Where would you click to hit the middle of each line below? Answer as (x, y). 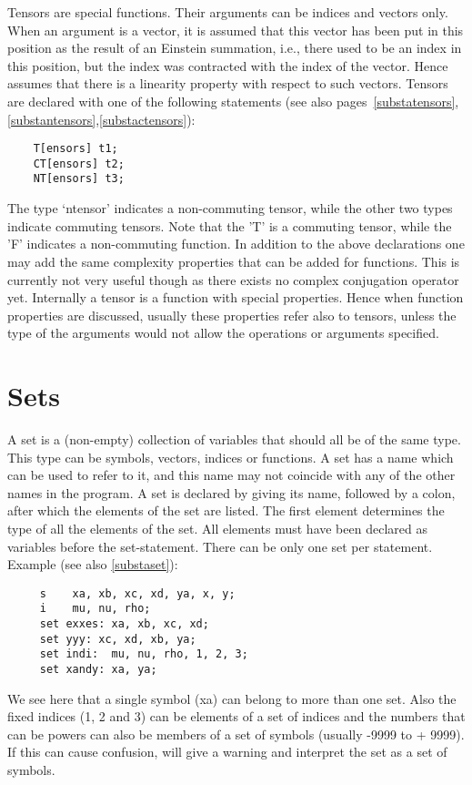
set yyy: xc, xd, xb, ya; (118, 639)
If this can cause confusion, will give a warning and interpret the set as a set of (227, 752)
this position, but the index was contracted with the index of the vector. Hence (228, 65)
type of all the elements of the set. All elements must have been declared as (217, 528)
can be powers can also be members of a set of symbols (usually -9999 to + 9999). (236, 734)
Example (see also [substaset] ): (93, 564)
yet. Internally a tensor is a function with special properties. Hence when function (236, 297)
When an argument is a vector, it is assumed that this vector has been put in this (236, 30)
